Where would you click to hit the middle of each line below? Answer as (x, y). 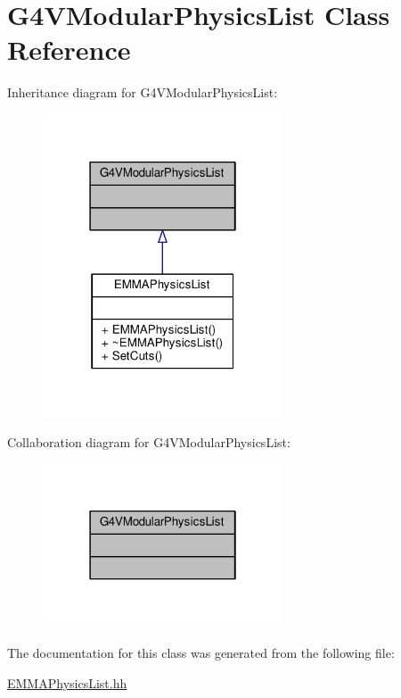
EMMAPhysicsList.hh (67, 682)
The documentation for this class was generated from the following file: (201, 652)
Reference (69, 50)
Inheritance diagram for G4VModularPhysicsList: (143, 92)
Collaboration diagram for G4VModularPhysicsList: (149, 441)
